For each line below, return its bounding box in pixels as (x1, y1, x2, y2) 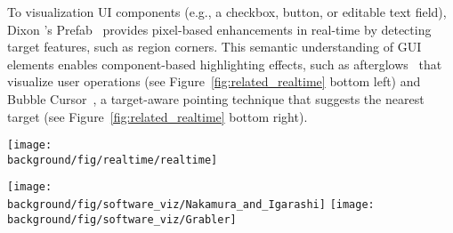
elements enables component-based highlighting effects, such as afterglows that (7, 54, 442, 73)
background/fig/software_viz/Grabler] (7, 213, 237, 226)
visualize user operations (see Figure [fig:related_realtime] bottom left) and (7, 72, 421, 91)
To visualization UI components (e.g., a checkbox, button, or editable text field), (7, 3, 447, 20)
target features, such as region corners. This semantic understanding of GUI (7, 37, 422, 56)
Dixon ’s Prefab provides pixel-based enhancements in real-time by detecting (7, 20, 432, 38)
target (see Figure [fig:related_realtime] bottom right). (7, 107, 308, 125)
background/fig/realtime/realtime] (7, 153, 218, 166)
